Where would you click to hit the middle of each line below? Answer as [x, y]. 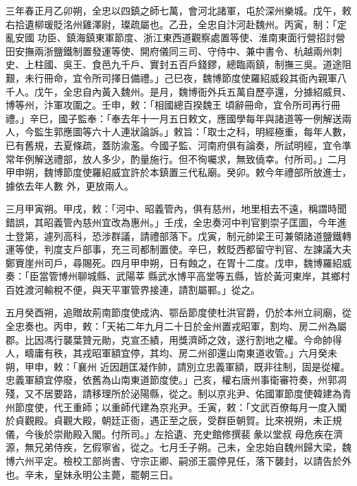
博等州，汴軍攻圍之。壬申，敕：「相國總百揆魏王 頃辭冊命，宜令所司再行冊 [173, 105]
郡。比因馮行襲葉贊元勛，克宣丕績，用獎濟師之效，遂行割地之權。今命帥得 [174, 339]
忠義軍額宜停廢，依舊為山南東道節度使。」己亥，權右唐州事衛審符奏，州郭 [171, 380]
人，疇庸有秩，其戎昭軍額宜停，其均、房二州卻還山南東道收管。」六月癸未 [171, 353]
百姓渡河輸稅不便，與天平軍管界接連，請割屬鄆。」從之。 [133, 289]
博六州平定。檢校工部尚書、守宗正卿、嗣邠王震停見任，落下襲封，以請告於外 [178, 461]
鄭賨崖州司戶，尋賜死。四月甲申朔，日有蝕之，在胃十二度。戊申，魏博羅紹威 [178, 262]
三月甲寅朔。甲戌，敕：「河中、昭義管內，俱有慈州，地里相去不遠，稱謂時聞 [176, 209]
